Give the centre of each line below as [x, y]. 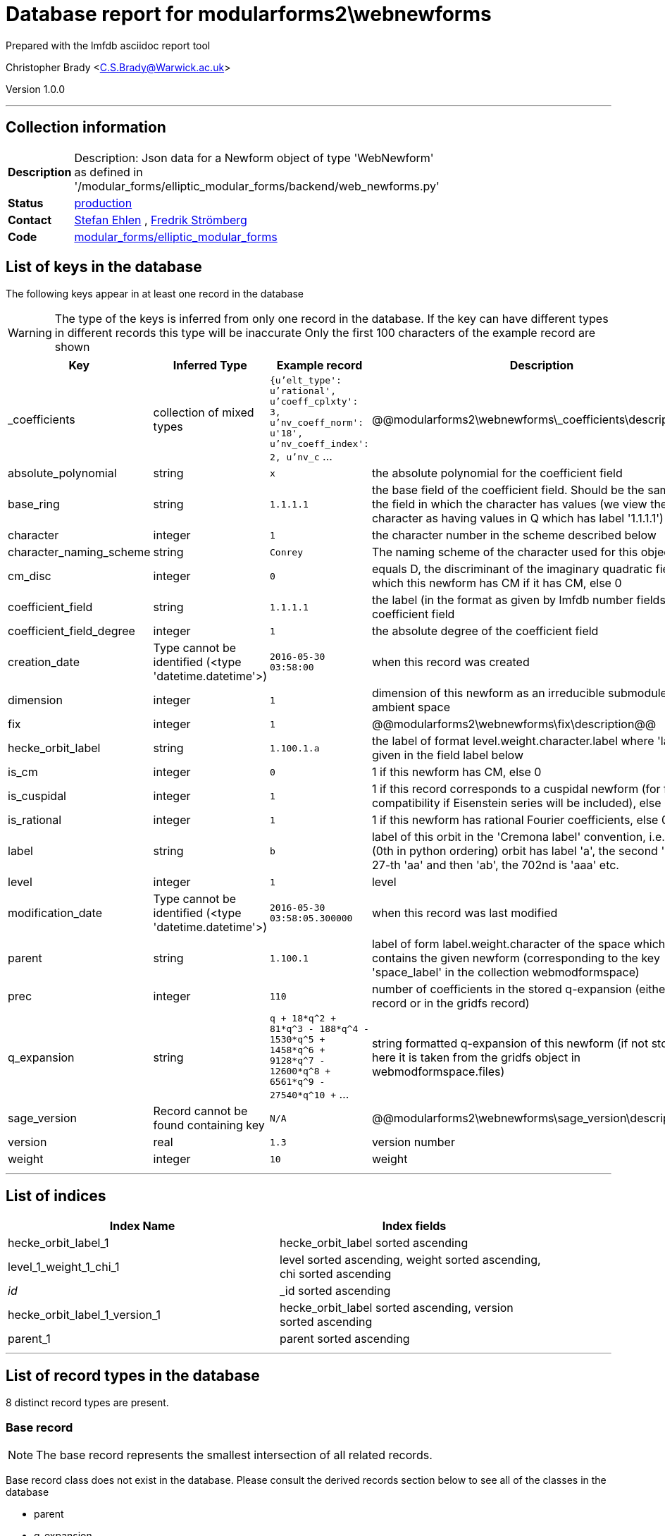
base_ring [34, 504]
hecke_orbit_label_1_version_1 [85, 1315]
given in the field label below [447, 755]
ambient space [411, 707]
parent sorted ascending [345, 1339]
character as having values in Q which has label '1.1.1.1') [517, 518]
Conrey [287, 552]
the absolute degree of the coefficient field [485, 631]
